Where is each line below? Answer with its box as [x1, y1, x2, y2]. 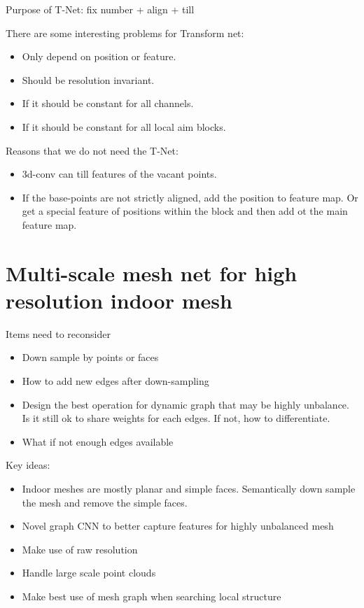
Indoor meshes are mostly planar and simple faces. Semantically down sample [22, 481, 356, 495]
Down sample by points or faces [22, 350, 159, 365]
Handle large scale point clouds [22, 565, 156, 580]
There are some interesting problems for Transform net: [6, 25, 244, 40]
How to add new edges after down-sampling [22, 374, 209, 388]
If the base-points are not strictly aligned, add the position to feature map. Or [22, 190, 358, 204]
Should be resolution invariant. [22, 72, 155, 87]
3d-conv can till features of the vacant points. [22, 167, 217, 181]
